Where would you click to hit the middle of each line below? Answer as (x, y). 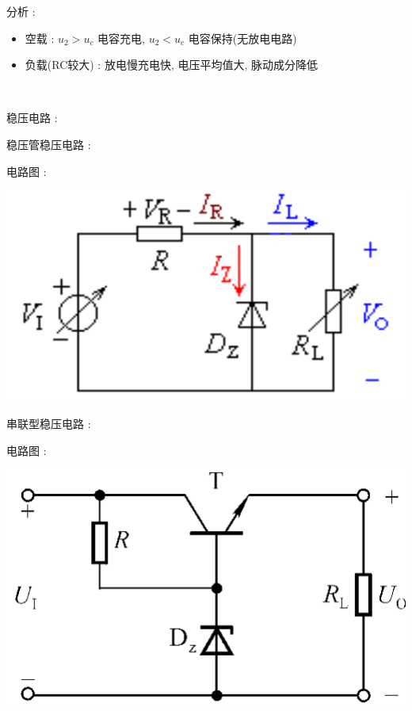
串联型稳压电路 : (49, 423)
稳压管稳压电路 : (49, 144)
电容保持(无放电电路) (242, 38)
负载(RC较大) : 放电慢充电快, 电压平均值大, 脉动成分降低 (172, 65)
